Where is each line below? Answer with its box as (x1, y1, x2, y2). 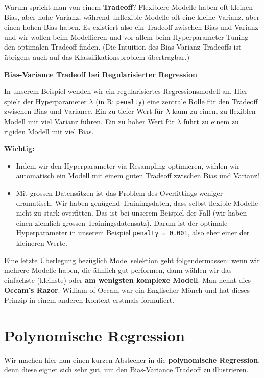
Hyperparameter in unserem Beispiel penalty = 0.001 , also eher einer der (16, 227, 250, 238)
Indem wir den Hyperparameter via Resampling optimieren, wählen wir (16, 160, 240, 171)
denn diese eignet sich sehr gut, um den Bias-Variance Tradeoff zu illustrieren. (4, 364, 249, 375)
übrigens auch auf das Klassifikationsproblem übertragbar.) (4, 51, 190, 62)
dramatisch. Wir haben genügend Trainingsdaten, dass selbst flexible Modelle (16, 197, 258, 208)
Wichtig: (4, 143, 35, 154)
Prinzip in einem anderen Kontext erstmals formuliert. (4, 294, 175, 305)
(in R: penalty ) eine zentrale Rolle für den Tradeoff (95, 96, 258, 106)
